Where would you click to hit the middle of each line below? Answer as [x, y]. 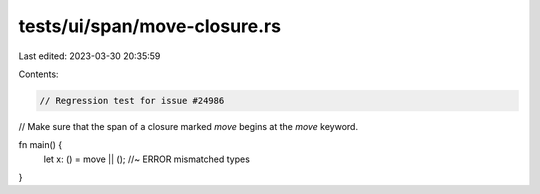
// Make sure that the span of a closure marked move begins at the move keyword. [188, 126]
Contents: [38, 74]
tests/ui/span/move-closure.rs [150, 26]
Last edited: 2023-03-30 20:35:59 [89, 56]
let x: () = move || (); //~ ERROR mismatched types [146, 159]
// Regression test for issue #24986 [132, 100]
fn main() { [40, 145]
